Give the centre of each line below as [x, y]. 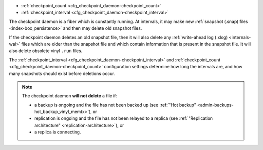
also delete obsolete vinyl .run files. [46, 51]
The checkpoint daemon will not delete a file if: [70, 96]
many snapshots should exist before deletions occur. [62, 74]
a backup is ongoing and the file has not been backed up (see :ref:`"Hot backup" [115, 105]
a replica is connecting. [58, 132]
